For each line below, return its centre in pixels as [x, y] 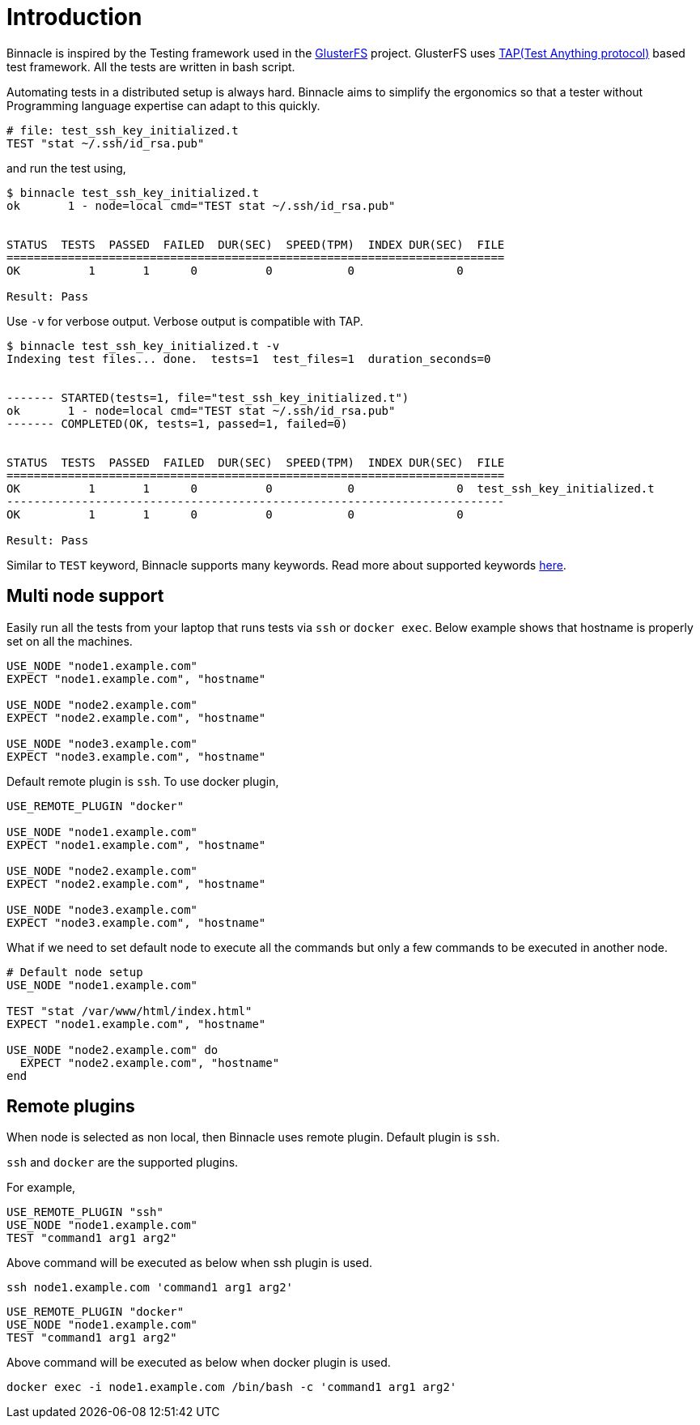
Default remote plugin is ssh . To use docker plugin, [143, 781]
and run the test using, [66, 168]
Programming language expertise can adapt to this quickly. [163, 105]
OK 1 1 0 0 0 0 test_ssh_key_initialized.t [331, 488]
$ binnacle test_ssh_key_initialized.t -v [143, 346]
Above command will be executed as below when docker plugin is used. [199, 1363]
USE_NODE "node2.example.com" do [112, 1050]
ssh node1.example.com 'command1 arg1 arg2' [150, 1288]
